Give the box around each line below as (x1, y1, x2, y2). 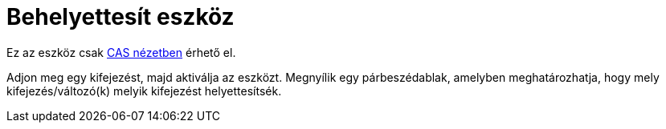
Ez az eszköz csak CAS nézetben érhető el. (6, 45, 236, 59)
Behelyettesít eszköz (6, 3, 235, 30)
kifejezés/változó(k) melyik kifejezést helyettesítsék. (6, 83, 282, 98)
